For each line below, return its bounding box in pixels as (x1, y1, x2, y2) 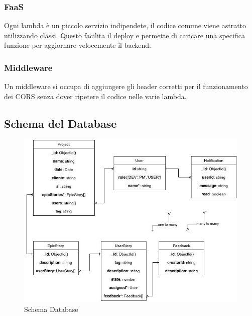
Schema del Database (4, 115, 117, 131)
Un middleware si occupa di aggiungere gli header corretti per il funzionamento (4, 81, 248, 92)
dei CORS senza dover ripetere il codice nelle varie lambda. (4, 91, 187, 101)
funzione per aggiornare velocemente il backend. (4, 40, 151, 50)
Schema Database (24, 303, 78, 314)
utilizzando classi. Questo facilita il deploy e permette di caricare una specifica (4, 30, 245, 40)
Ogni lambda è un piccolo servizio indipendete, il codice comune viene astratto (4, 20, 246, 31)
